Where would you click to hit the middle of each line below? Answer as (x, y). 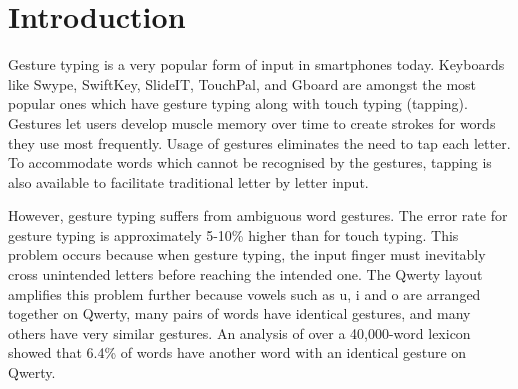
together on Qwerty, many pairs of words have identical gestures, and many (239, 313)
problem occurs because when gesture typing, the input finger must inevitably (247, 254)
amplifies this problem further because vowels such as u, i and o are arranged (244, 293)
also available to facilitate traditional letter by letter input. (188, 181)
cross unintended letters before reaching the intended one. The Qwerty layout (245, 274)
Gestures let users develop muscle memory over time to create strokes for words (252, 122)
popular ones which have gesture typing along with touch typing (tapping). (238, 103)
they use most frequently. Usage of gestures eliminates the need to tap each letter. (259, 142)
